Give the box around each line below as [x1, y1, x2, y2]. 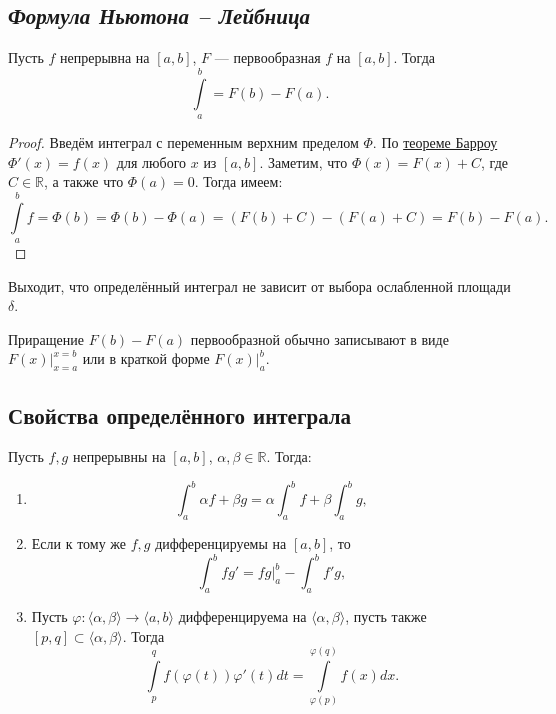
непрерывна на [60, 47, 150, 68]
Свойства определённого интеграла [8, 399, 352, 430]
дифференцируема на [178, 606, 307, 627]
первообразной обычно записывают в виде [190, 328, 449, 349]
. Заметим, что [259, 151, 348, 172]
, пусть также [345, 606, 427, 627]
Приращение [8, 328, 85, 349]
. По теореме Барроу [372, 131, 498, 152]
